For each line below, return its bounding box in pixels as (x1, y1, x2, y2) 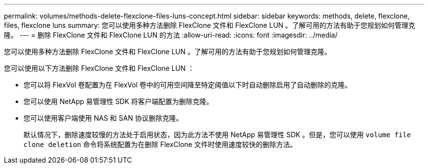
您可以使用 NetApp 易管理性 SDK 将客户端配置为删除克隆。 (23, 97, 214, 105)
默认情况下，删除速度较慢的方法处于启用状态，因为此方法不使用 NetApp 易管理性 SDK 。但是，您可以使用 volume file (23, 130, 411, 139)
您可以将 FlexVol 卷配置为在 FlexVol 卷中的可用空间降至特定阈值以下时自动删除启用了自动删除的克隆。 (23, 81, 352, 89)
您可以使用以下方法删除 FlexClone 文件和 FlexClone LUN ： (4, 64, 194, 72)
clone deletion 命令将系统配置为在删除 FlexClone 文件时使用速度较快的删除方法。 (23, 140, 297, 148)
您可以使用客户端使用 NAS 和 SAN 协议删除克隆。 (23, 114, 183, 122)
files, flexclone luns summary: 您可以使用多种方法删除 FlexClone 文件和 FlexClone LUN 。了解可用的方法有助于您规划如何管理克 (4, 21, 415, 29)
